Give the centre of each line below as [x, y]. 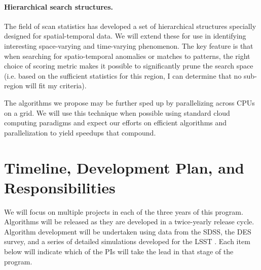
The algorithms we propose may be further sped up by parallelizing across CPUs [129, 102]
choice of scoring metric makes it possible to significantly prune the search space [129, 66]
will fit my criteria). [56, 86]
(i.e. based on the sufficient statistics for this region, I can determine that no [123, 75]
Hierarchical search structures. [59, 6]
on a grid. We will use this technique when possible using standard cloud [117, 112]
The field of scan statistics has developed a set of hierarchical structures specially [130, 26]
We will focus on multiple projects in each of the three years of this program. [124, 211]
